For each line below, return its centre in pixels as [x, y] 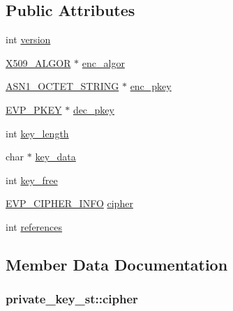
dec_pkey [93, 109]
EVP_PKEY [34, 109]
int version [28, 39]
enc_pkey [151, 86]
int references [34, 226]
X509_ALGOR [38, 62]
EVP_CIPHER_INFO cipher [69, 203]
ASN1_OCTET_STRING [62, 86]
